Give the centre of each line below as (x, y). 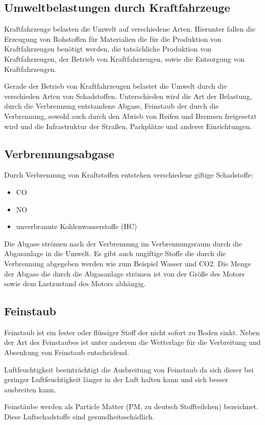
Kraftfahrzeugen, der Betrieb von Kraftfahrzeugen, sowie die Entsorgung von (125, 58)
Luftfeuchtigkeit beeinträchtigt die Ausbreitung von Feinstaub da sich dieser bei (129, 369)
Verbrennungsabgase (59, 153)
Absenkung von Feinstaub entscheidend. (67, 352)
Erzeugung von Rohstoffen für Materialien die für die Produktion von (113, 39)
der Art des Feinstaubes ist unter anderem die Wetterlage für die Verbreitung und (132, 342)
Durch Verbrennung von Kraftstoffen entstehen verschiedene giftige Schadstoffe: (129, 175)
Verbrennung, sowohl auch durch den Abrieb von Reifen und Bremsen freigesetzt (130, 116)
